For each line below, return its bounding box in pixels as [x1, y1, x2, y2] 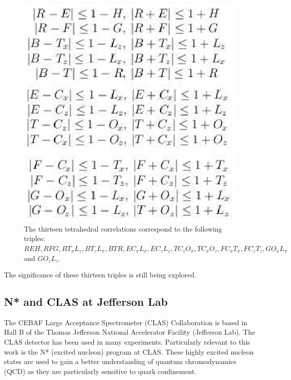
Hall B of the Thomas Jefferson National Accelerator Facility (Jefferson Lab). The [4, 327, 255, 337]
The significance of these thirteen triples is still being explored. [4, 269, 197, 280]
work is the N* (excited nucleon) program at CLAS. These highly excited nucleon [4, 346, 254, 357]
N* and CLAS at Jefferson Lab [4, 294, 168, 309]
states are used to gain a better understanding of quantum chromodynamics [4, 356, 237, 367]
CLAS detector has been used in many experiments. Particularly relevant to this [4, 337, 250, 347]
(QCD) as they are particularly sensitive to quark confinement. [4, 366, 197, 376]
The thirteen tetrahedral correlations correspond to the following [24, 223, 222, 234]
